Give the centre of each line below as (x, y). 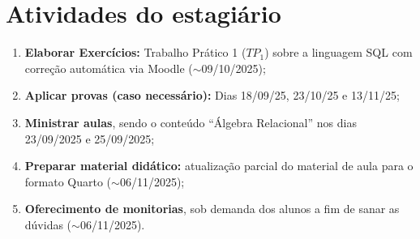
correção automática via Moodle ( (109, 68)
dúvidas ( (48, 224)
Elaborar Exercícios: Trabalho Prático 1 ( (135, 52)
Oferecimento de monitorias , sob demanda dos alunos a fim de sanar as (212, 209)
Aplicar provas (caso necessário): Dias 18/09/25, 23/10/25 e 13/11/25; (212, 95)
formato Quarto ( (68, 181)
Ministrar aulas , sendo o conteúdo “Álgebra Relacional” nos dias (191, 122)
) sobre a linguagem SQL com (339, 52)
